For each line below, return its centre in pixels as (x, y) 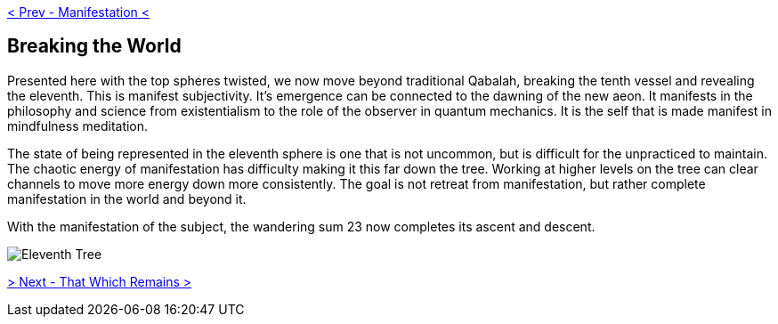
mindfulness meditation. (78, 126)
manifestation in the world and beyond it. (127, 198)
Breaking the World (94, 46)
